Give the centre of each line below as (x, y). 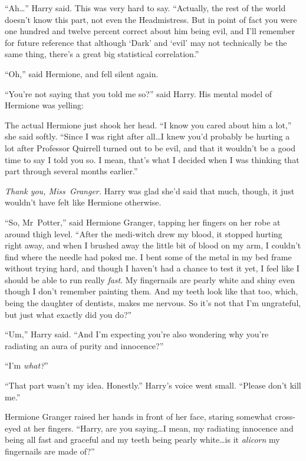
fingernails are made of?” (50, 451)
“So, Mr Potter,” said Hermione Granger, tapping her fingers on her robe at (143, 222)
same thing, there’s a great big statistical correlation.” (102, 54)
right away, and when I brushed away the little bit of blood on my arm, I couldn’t (153, 245)
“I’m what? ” (27, 365)
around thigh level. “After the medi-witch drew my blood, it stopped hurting (144, 233)
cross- (285, 417)
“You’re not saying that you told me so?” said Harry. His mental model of (139, 93)
